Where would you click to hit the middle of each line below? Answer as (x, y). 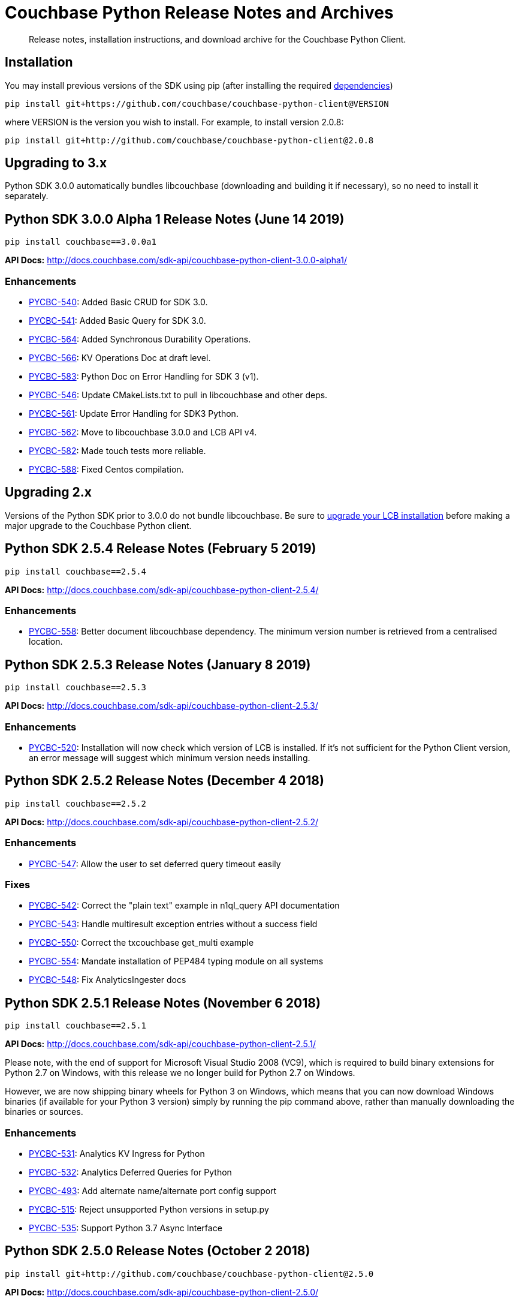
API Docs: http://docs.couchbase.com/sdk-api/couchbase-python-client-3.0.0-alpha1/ (176, 260)
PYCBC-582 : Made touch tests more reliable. (117, 451)
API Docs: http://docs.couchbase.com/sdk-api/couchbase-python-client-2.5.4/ (162, 590)
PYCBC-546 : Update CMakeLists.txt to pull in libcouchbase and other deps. (178, 395)
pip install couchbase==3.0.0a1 (81, 242)
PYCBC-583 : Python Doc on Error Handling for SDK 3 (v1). (144, 377)
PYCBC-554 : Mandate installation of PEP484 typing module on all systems (176, 961)
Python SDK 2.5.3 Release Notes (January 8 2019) (158, 664)
